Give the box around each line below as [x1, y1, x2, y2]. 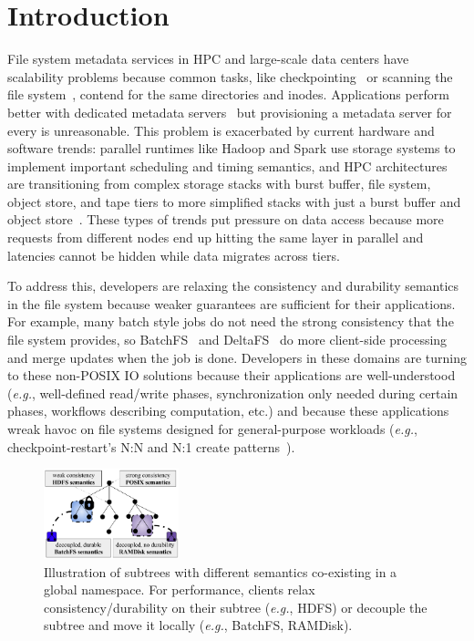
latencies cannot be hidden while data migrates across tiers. [7, 245, 340, 264]
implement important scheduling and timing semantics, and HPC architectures [7, 156, 448, 175]
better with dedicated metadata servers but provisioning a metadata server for [7, 102, 452, 121]
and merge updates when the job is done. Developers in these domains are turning [7, 347, 467, 367]
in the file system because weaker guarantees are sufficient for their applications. [7, 294, 456, 313]
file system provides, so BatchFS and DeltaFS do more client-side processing [7, 330, 448, 349]
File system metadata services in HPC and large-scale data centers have [7, 49, 409, 68]
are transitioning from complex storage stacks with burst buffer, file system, [7, 174, 431, 193]
